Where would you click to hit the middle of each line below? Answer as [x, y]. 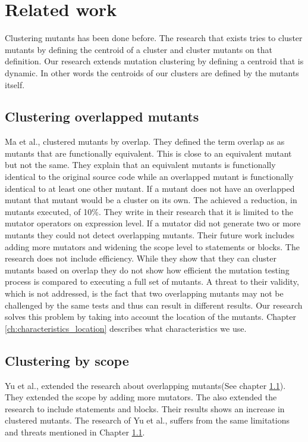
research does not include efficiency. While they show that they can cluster [141, 258]
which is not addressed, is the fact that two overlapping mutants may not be [144, 293]
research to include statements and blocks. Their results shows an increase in [145, 408]
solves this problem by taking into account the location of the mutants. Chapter [150, 317]
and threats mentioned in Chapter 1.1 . [75, 432]
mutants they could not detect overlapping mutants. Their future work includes [150, 235]
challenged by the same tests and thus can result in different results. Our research [154, 305]
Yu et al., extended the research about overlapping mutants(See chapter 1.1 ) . [145, 385]
